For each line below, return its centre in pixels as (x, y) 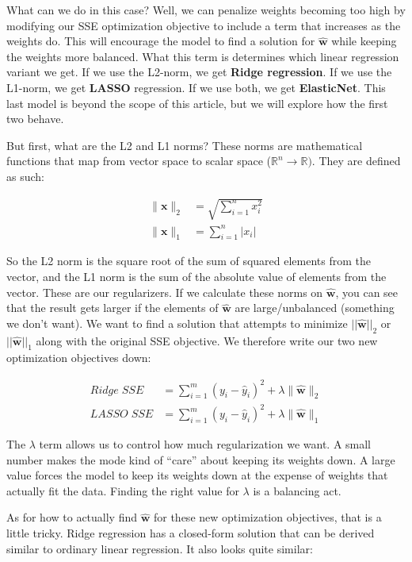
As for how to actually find (72, 517)
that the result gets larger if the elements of (113, 308)
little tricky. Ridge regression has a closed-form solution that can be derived (191, 533)
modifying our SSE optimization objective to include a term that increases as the (204, 25)
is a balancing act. (297, 490)
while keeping (364, 41)
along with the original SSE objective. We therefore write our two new (207, 340)
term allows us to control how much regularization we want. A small (205, 444)
